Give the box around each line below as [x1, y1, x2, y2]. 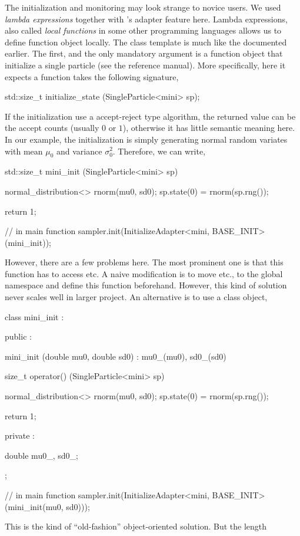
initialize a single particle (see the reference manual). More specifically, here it [5, 58, 286, 71]
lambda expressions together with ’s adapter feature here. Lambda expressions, [5, 12, 288, 25]
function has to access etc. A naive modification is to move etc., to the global [5, 267, 283, 279]
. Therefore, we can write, [112, 144, 206, 157]
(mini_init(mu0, [5, 500, 64, 512]
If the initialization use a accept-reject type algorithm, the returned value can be [5, 110, 296, 122]
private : [5, 429, 35, 442]
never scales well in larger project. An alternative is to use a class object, [5, 291, 268, 303]
